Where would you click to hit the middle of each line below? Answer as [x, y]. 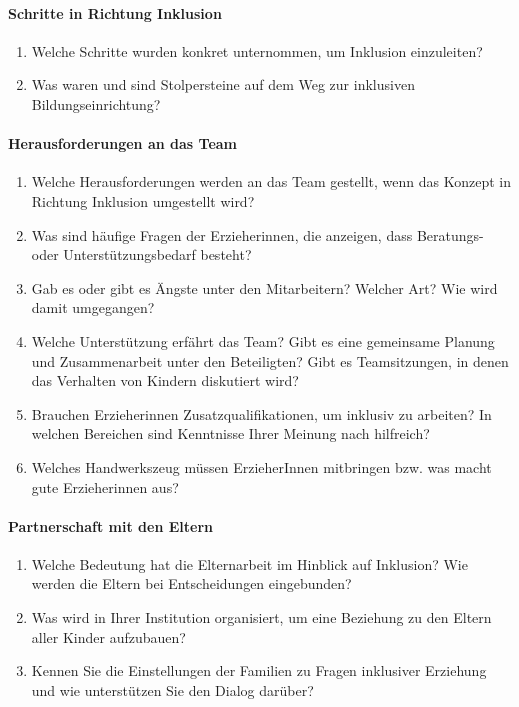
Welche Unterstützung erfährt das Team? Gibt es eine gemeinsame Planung [263, 340]
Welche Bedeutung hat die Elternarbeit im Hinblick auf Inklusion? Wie [249, 563]
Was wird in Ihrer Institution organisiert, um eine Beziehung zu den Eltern [261, 617]
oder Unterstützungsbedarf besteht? [141, 254]
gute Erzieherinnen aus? [105, 486]
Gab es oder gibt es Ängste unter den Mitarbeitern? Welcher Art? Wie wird [264, 287]
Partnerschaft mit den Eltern [111, 525]
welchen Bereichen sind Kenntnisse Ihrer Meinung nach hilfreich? [230, 433]
